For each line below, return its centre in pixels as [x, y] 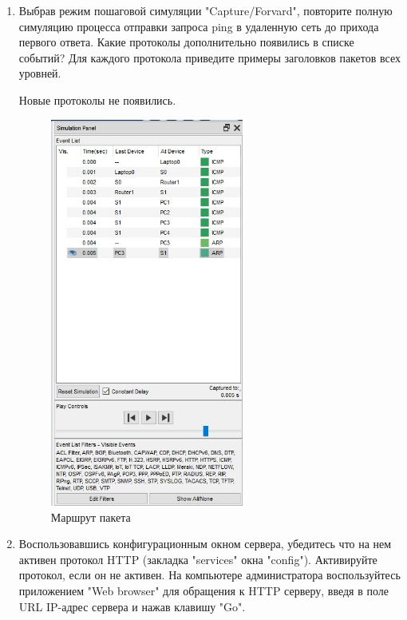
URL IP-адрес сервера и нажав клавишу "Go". [132, 606]
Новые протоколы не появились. [97, 99]
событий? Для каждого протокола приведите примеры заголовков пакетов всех [209, 57]
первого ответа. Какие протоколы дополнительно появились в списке [186, 42]
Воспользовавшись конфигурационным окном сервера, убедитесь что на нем [205, 544]
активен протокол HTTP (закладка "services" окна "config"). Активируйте [198, 559]
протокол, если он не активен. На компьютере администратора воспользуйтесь [209, 575]
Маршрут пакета [91, 517]
